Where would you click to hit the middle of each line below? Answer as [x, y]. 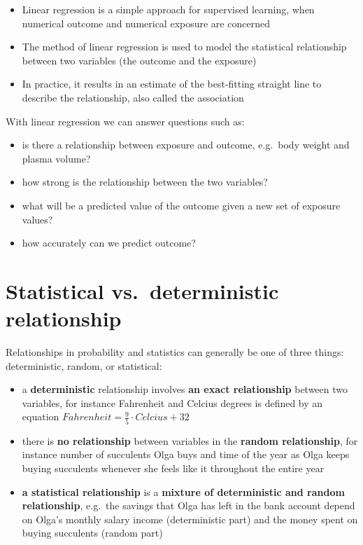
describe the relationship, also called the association [133, 97]
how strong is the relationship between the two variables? [145, 182]
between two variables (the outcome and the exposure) [139, 60]
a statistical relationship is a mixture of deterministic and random [183, 491]
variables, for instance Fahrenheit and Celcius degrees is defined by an [172, 402]
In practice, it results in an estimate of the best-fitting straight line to [172, 84]
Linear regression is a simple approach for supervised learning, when [168, 9]
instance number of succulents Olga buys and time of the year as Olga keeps [186, 454]
